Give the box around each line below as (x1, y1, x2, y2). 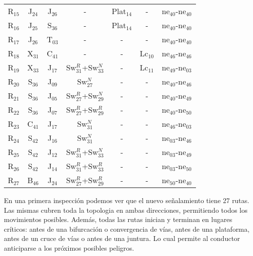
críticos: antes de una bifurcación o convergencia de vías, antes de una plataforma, (4, 223, 250, 234)
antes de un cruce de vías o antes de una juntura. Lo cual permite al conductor (4, 233, 240, 243)
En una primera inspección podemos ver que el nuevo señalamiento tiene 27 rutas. (4, 195, 250, 205)
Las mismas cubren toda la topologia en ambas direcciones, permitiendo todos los (4, 205, 248, 215)
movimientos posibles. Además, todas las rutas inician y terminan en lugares (4, 214, 233, 224)
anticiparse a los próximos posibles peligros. (4, 242, 134, 253)
